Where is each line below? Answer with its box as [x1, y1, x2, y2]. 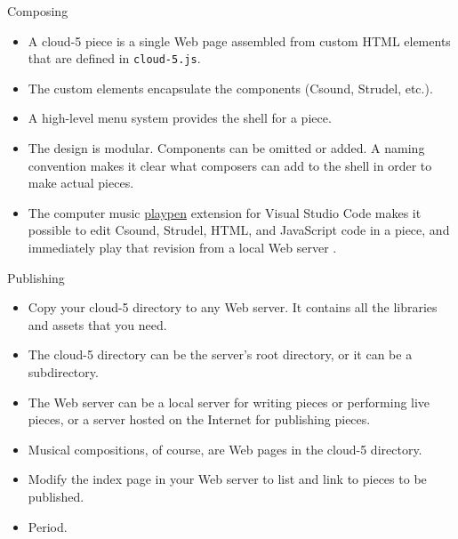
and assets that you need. [28, 315, 167, 334]
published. [28, 487, 84, 505]
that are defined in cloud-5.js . [28, 49, 201, 68]
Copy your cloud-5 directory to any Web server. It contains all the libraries [28, 298, 438, 317]
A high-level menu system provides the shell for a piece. [28, 109, 332, 127]
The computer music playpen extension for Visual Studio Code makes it [28, 203, 422, 221]
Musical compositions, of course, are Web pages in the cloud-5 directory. [28, 439, 422, 458]
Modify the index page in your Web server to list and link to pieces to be [28, 470, 427, 488]
